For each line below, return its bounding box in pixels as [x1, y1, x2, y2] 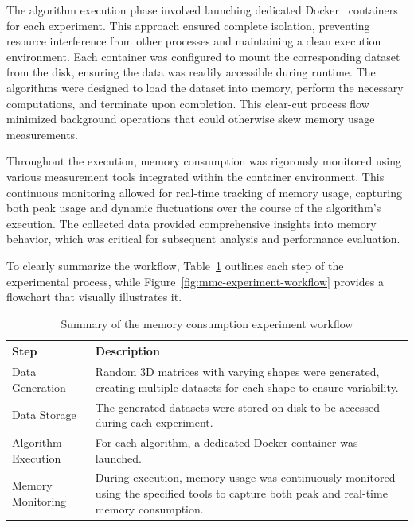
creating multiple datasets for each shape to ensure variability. [95, 378, 399, 395]
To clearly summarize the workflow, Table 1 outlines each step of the [6, 257, 344, 273]
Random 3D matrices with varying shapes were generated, [95, 363, 380, 380]
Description [95, 343, 160, 359]
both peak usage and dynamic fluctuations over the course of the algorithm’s [6, 200, 381, 216]
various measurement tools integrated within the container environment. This [6, 168, 385, 184]
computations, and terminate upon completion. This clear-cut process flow [6, 95, 369, 111]
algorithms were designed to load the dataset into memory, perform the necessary [6, 79, 404, 95]
